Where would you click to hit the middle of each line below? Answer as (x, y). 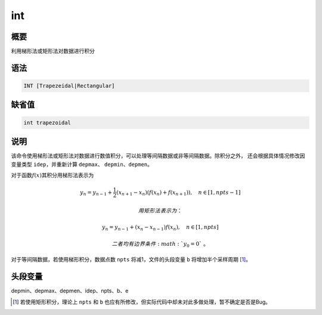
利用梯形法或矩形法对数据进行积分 (53, 51)
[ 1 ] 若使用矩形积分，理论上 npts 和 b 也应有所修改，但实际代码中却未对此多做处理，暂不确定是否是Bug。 (142, 302)
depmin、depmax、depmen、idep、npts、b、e (70, 291)
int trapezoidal (47, 123)
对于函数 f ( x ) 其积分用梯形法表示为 (52, 175)
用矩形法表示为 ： (160, 211)
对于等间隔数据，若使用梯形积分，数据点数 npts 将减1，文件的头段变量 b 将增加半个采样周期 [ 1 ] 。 (131, 260)
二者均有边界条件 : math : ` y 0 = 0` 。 (160, 245)
